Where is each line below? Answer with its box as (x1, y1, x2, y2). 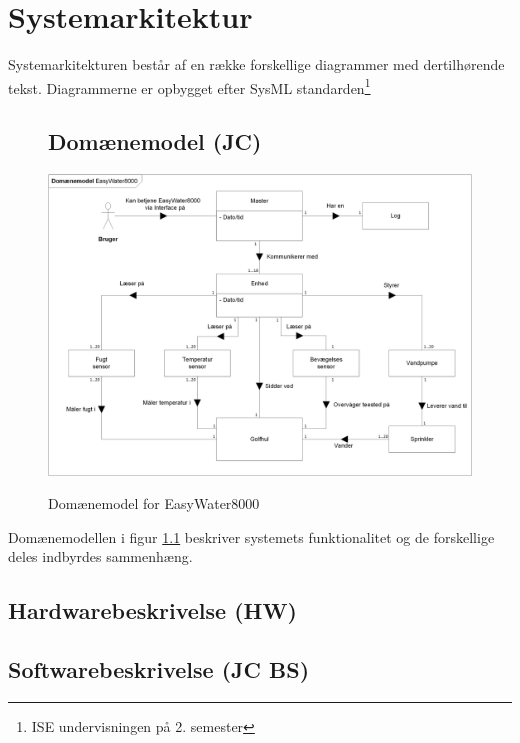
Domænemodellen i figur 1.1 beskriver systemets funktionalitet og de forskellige (8, 526, 495, 547)
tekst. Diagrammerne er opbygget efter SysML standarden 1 (8, 74, 371, 98)
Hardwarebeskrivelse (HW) (8, 595, 297, 626)
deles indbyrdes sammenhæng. (8, 546, 193, 567)
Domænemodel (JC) (48, 126, 262, 157)
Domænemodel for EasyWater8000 (48, 493, 260, 514)
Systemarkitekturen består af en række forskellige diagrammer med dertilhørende (8, 54, 505, 75)
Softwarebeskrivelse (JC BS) (8, 654, 310, 685)
